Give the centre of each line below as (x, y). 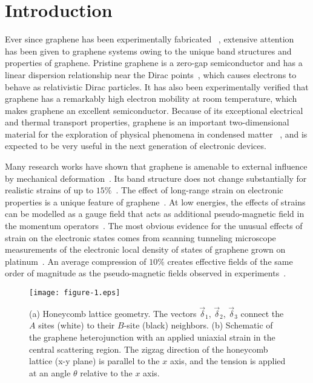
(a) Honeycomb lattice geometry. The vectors (113, 313)
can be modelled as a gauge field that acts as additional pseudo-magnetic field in (155, 214)
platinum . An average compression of (76, 261)
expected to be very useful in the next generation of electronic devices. (136, 146)
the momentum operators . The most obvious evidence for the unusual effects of (154, 226)
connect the (262, 313)
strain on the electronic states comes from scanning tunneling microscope (140, 237)
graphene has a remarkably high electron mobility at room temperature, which (151, 98)
